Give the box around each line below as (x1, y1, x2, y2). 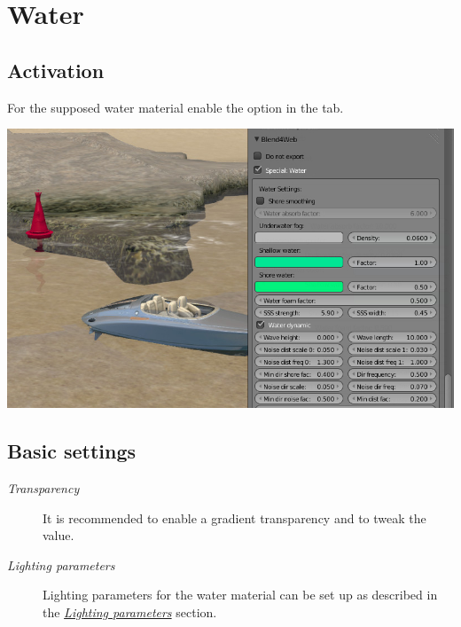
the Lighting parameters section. (43, 602, 217, 621)
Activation (7, 56, 105, 83)
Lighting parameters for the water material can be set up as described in (43, 585, 438, 604)
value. (43, 526, 74, 545)
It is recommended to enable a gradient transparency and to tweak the (43, 508, 426, 527)
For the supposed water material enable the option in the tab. (7, 98, 344, 116)
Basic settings (7, 437, 137, 465)
